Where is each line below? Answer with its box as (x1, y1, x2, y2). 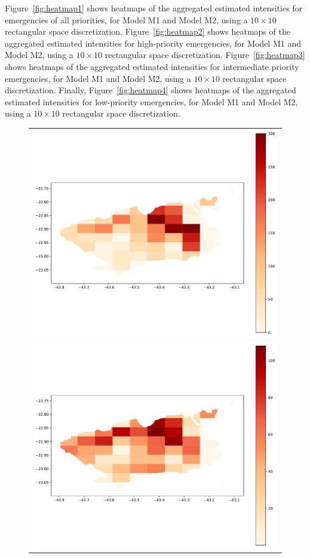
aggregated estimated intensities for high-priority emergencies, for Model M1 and (5, 36, 301, 49)
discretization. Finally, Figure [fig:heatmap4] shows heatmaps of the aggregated (5, 84, 296, 96)
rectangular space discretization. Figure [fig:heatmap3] (105, 48, 305, 61)
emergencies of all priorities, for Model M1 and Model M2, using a (5, 13, 248, 26)
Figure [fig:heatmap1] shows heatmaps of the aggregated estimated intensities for (5, 2, 303, 14)
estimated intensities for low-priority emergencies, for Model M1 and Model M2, (5, 95, 298, 108)
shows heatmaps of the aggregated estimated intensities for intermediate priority (5, 60, 299, 72)
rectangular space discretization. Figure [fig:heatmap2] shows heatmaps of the (5, 25, 290, 38)
